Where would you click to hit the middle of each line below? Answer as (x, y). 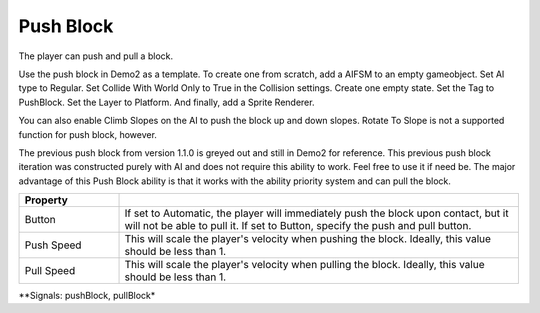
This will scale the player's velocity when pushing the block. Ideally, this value (308, 239)
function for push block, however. (87, 134)
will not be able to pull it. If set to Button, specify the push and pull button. (298, 226)
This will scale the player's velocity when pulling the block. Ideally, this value (304, 265)
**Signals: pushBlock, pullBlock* (87, 296)
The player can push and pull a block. (96, 56)
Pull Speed (50, 271)
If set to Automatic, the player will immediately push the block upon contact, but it (316, 213)
